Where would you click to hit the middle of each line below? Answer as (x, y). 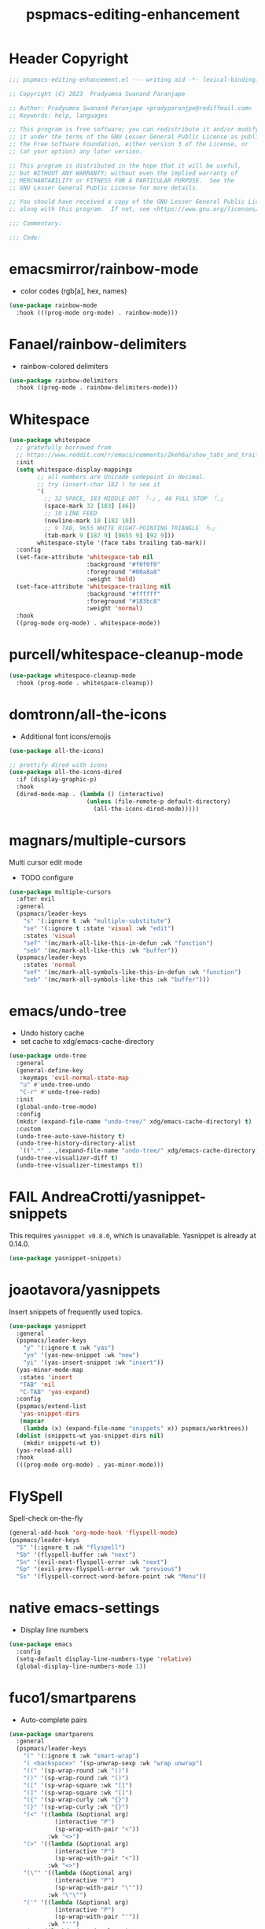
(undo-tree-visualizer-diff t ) (67, 1158)
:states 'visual (50, 935)
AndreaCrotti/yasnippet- (124, 1197)
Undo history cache (52, 1033)
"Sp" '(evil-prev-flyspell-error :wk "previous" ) (99, 1569)
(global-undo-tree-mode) (57, 1107)
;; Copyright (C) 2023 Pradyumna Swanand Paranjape (97, 94)
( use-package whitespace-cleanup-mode (72, 675)
